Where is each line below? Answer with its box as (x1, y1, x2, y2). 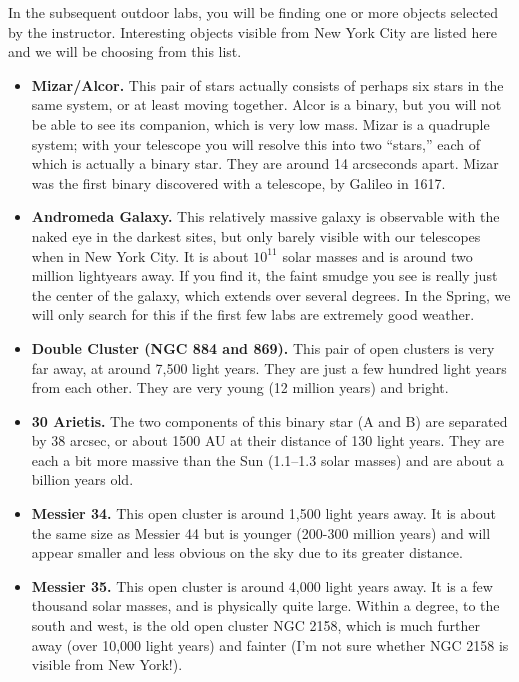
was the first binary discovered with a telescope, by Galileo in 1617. (31, 172, 446, 193)
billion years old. (31, 469, 134, 490)
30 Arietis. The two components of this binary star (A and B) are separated (31, 410, 508, 431)
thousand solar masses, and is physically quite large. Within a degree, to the (31, 595, 500, 616)
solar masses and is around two (282, 245, 473, 266)
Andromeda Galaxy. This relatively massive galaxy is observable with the (31, 206, 500, 227)
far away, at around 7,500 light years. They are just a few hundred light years (31, 357, 507, 378)
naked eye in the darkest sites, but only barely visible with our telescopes (31, 225, 481, 246)
